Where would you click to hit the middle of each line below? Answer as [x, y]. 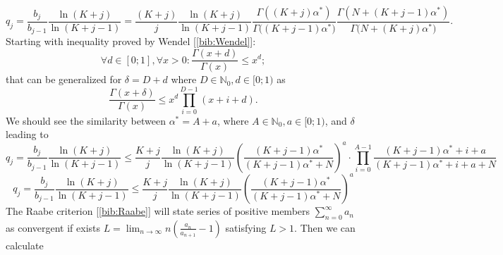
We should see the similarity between [86, 120]
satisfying [246, 227]
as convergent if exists [53, 227]
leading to [27, 134]
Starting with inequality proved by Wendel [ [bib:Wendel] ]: [131, 41]
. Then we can [325, 227]
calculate [25, 245]
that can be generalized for [64, 79]
